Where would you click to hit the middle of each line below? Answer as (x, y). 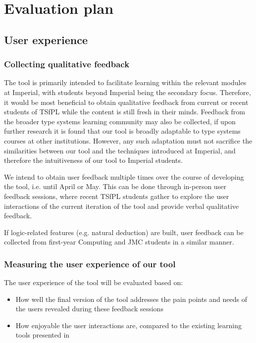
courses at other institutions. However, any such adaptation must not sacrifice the (128, 140)
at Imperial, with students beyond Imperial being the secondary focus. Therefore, (128, 92)
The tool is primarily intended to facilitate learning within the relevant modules (125, 82)
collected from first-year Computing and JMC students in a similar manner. (119, 242)
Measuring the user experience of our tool (90, 264)
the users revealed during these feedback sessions (89, 309)
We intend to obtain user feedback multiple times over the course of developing (124, 176)
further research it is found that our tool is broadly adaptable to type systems (122, 131)
